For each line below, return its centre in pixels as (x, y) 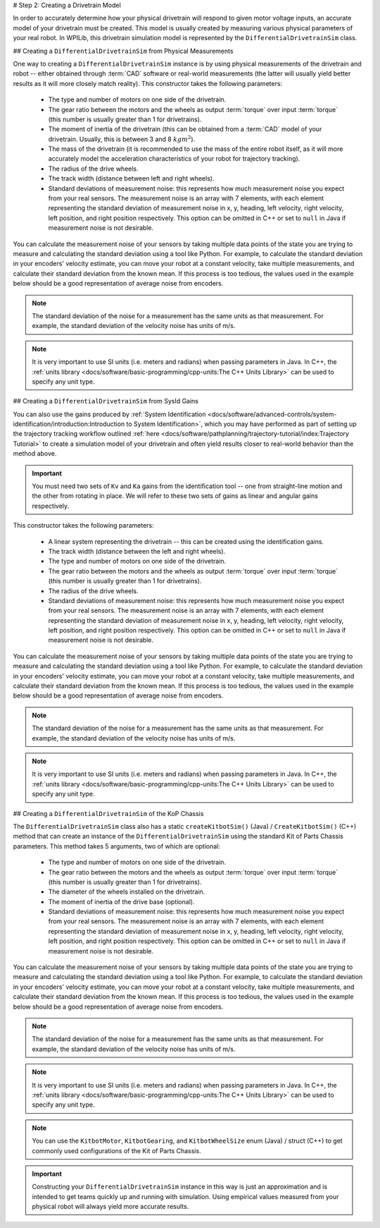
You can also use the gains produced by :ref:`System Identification (109, 414)
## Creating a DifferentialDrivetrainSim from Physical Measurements (123, 51)
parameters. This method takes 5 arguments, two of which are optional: (117, 846)
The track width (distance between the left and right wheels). (137, 551)
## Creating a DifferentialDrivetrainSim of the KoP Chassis (108, 813)
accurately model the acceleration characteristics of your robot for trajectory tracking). (174, 159)
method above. (35, 454)
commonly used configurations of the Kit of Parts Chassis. (116, 1150)
